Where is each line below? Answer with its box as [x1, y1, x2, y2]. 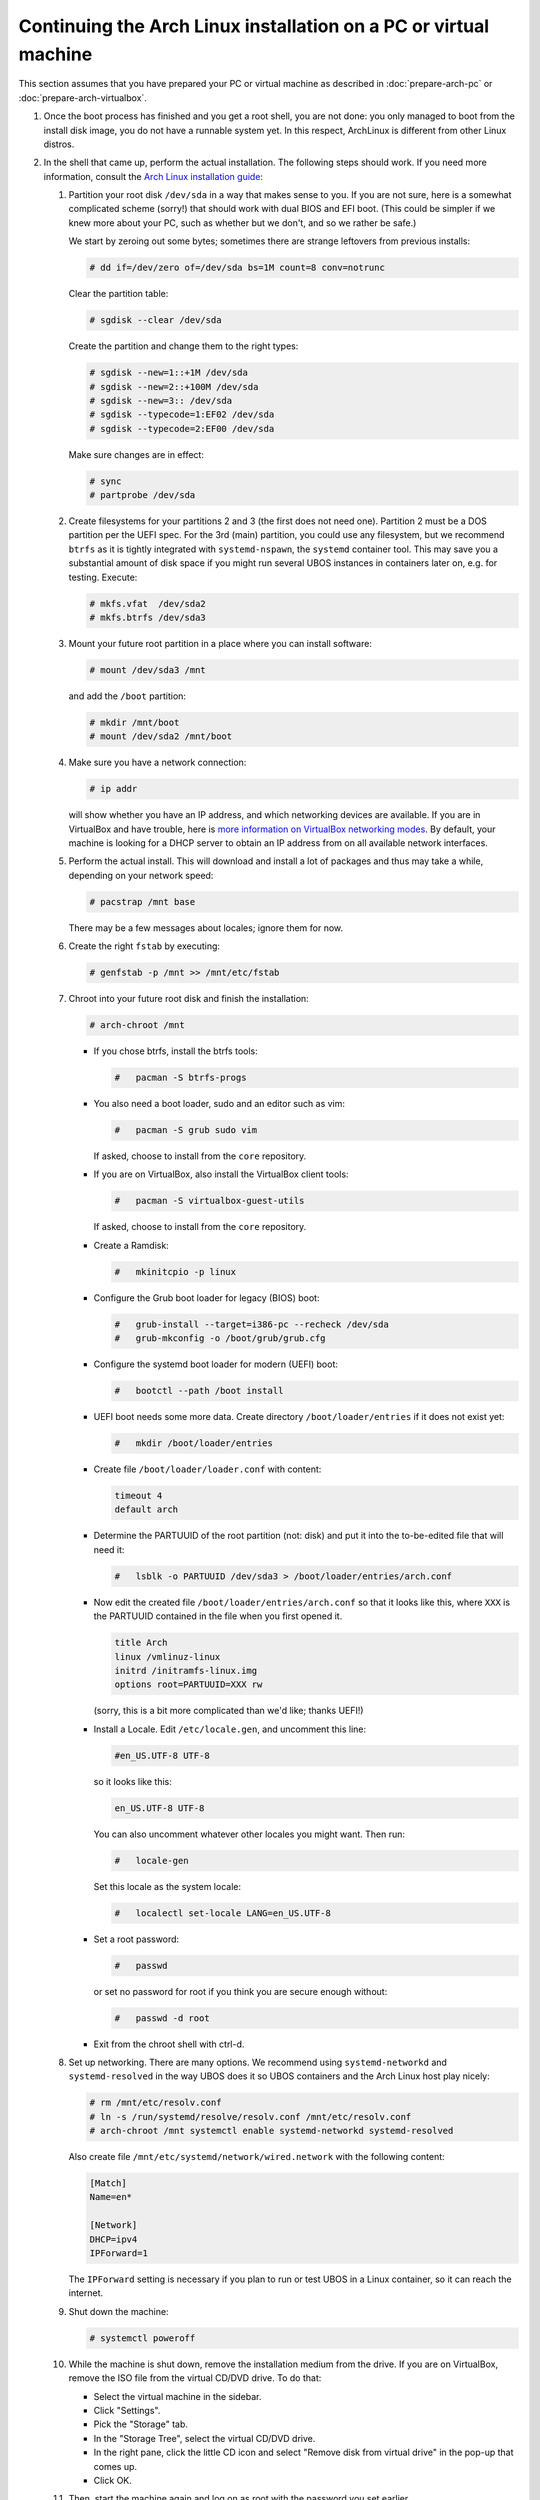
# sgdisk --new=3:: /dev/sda [89, 395, 233, 406]
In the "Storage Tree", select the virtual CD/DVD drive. [93, 2432, 316, 2444]
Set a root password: [93, 1933, 180, 1945]
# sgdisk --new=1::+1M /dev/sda [89, 367, 249, 379]
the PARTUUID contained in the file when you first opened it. [93, 1610, 343, 1622]
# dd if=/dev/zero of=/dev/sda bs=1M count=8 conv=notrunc [89, 262, 385, 274]
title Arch [114, 1637, 168, 1649]
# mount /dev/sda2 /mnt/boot [89, 731, 233, 742]
